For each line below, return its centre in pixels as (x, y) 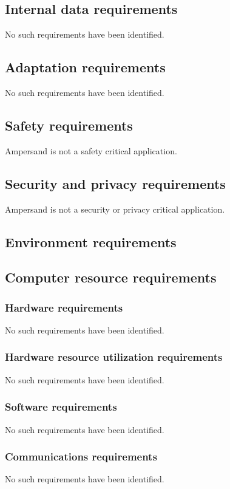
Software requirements (61, 407)
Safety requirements (69, 125)
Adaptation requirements (85, 67)
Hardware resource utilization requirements (114, 357)
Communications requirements (81, 457)
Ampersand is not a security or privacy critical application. (115, 209)
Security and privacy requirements (115, 183)
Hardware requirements (64, 307)
